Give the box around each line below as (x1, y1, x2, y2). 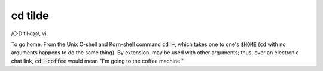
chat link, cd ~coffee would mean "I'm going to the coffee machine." (11, 57, 184, 64)
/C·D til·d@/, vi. (11, 30, 48, 37)
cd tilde (11, 9, 49, 22)
